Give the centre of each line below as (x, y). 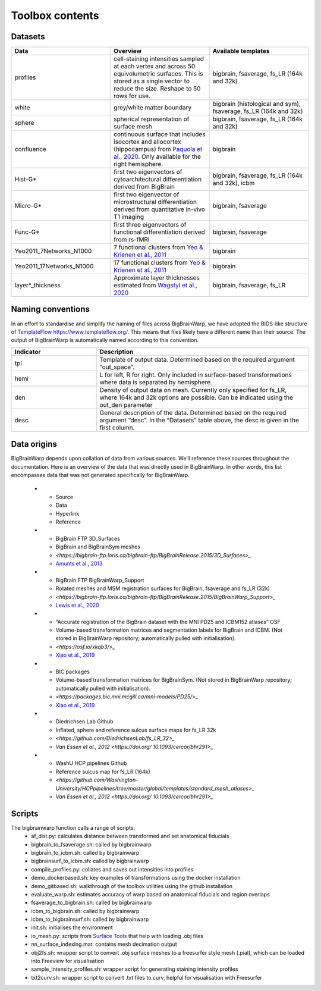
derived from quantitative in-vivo (159, 209)
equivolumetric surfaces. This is (158, 74)
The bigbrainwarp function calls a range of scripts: (73, 827)
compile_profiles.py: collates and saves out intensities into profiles (112, 869)
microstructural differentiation (155, 202)
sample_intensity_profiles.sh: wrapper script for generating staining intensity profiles (135, 969)
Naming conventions (51, 309)
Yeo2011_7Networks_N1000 (53, 251)
